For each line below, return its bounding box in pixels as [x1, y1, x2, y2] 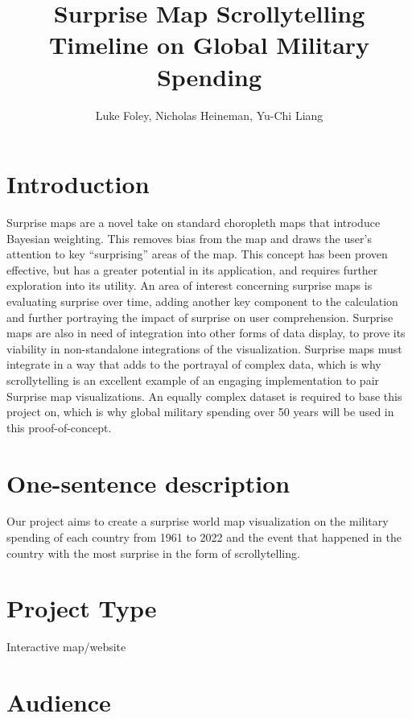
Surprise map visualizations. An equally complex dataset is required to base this [6, 387, 402, 404]
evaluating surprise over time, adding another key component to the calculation [6, 293, 398, 309]
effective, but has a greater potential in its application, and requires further [6, 261, 378, 278]
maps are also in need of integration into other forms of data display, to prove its [6, 324, 406, 341]
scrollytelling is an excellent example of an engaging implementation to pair [6, 371, 380, 388]
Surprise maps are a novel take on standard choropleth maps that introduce [6, 214, 381, 231]
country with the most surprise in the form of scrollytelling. [6, 544, 300, 561]
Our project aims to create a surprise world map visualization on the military [6, 513, 389, 530]
